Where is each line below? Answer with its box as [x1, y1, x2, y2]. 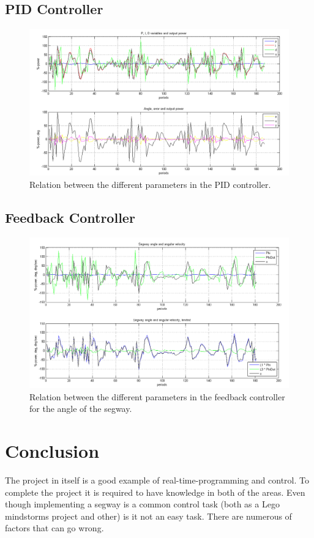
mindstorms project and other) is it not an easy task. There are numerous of [5, 509, 292, 522]
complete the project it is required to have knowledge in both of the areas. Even [5, 485, 305, 498]
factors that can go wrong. [5, 521, 104, 534]
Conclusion [5, 438, 100, 463]
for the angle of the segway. [29, 402, 132, 415]
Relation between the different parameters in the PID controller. [29, 177, 271, 190]
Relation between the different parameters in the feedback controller [29, 390, 285, 403]
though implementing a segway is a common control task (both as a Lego [5, 498, 280, 510]
